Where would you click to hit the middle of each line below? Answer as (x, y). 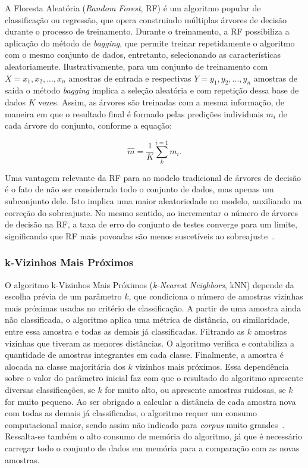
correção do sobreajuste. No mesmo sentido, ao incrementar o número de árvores (151, 212)
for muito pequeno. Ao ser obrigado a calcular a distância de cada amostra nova (150, 401)
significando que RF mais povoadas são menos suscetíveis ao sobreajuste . (140, 235)
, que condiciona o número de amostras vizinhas (216, 296)
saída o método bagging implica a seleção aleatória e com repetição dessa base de (152, 90)
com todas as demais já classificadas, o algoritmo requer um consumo (131, 413)
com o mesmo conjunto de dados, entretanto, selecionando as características (143, 54)
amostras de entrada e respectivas (130, 78)
